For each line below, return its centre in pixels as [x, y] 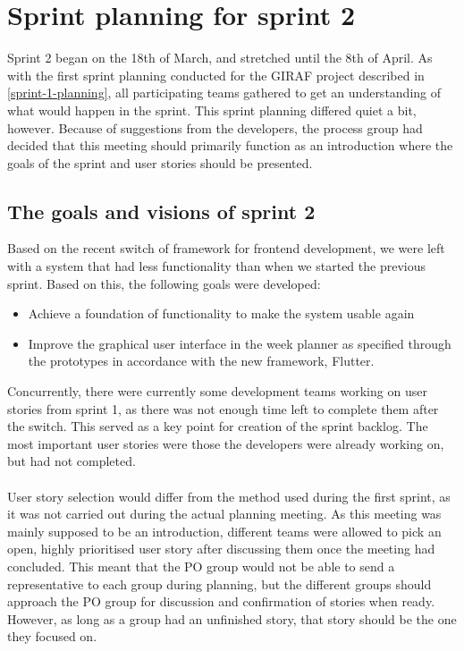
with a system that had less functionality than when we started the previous [216, 266]
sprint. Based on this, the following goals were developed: [164, 283]
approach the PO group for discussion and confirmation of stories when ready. [221, 601]
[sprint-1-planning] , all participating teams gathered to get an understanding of [224, 93]
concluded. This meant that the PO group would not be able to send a [201, 566]
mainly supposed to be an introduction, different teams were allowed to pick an [224, 531]
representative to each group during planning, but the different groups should [219, 583]
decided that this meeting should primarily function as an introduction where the [230, 145]
